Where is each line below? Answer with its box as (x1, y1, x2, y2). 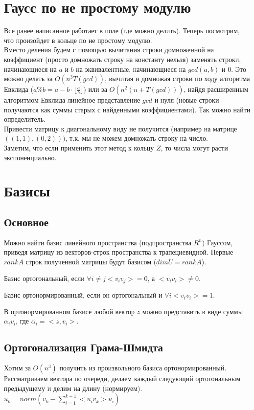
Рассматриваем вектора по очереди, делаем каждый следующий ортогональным (4, 373, 241, 384)
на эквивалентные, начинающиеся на (76, 64, 186, 74)
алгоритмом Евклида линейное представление (4, 95, 140, 105)
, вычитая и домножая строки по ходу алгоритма (105, 73, 250, 84)
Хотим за (4, 363, 31, 373)
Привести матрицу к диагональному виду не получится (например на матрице (4, 123, 237, 133)
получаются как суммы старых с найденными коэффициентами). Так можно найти (4, 104, 251, 114)
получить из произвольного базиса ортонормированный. (59, 363, 227, 373)
